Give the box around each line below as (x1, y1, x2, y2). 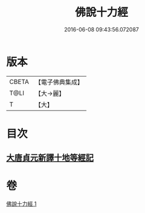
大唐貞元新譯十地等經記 (6, 153, 94, 163)
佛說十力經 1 (6, 200, 37, 208)
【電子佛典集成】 (34, 78, 83, 86)
